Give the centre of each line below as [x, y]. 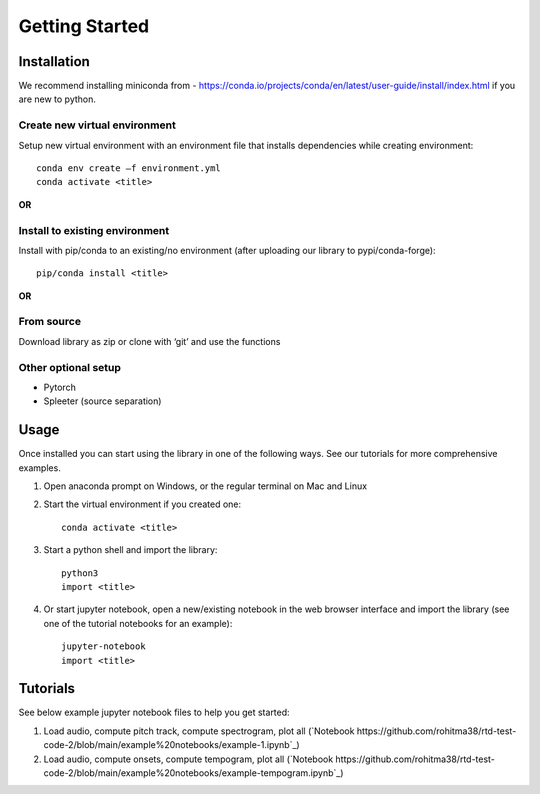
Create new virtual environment [97, 125]
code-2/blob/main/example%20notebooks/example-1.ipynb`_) [171, 745]
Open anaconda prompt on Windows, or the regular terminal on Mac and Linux [205, 486]
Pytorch [60, 387]
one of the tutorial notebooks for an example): [138, 623]
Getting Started [84, 26]
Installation [54, 61]
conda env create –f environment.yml [129, 168]
